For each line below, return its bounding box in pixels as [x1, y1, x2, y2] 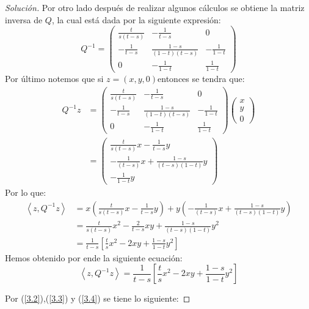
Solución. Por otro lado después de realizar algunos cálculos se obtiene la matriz [5, 1, 305, 13]
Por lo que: [5, 186, 46, 199]
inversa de [5, 13, 43, 26]
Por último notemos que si [5, 72, 104, 85]
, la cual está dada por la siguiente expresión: [51, 13, 221, 26]
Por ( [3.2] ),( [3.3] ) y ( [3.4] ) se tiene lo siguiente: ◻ [5, 292, 191, 305]
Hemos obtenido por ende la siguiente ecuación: [5, 251, 183, 264]
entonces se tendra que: [158, 72, 245, 85]
